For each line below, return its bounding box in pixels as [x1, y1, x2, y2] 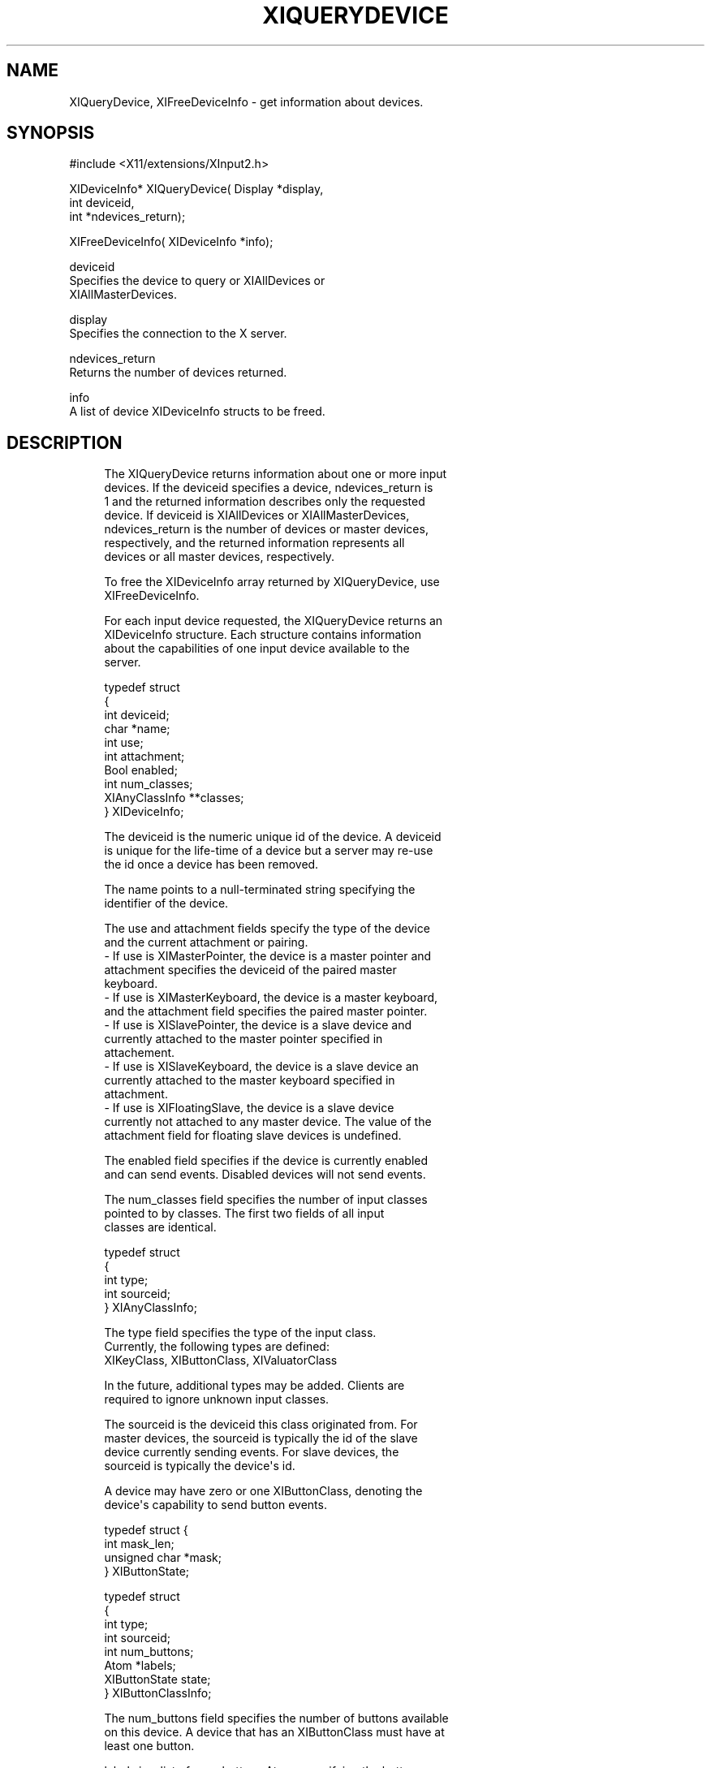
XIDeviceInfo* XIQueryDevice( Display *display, [69, 182, 324, 196]
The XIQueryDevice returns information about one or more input [104, 467, 447, 481]
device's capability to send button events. [104, 1498, 327, 1512]
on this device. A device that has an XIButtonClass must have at [104, 1725, 445, 1740]
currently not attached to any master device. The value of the [104, 1115, 432, 1129]
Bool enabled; [104, 763, 178, 778]
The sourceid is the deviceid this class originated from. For [104, 1417, 418, 1432]
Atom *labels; [104, 1658, 176, 1673]
